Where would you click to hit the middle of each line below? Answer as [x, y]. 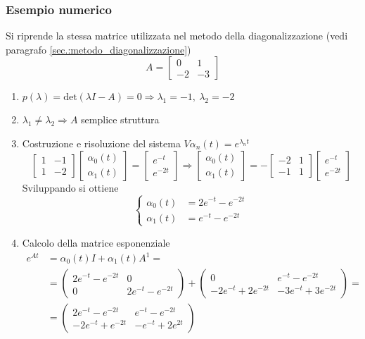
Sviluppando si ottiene [70, 187]
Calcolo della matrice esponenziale [96, 242]
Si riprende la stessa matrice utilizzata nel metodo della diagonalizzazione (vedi [177, 36]
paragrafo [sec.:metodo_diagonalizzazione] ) [98, 49]
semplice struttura [120, 119]
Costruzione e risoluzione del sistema [101, 143]
